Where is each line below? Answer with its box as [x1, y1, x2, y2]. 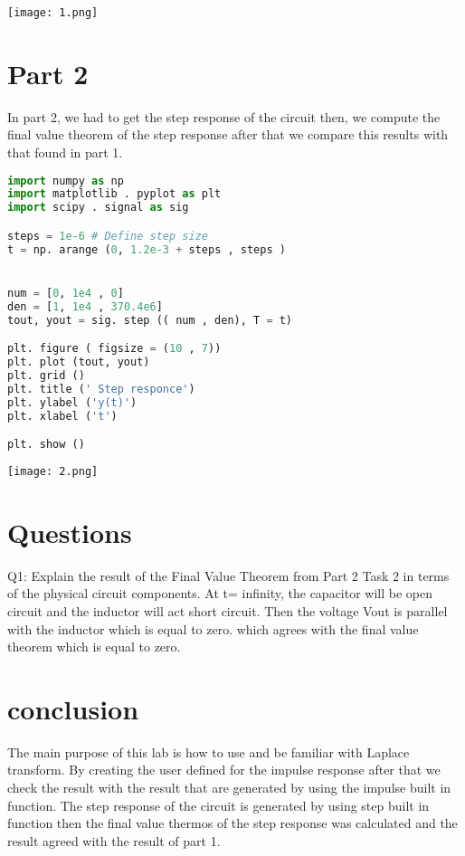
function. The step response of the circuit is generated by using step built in [7, 795, 430, 814]
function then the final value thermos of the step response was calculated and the [7, 813, 458, 832]
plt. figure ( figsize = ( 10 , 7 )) [7, 342, 222, 356]
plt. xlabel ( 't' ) [7, 409, 118, 423]
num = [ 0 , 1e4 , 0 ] [7, 286, 124, 300]
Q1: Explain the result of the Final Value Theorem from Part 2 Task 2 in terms [7, 566, 450, 585]
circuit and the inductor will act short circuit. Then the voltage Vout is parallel [7, 601, 448, 620]
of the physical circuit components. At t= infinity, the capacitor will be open [7, 584, 433, 603]
